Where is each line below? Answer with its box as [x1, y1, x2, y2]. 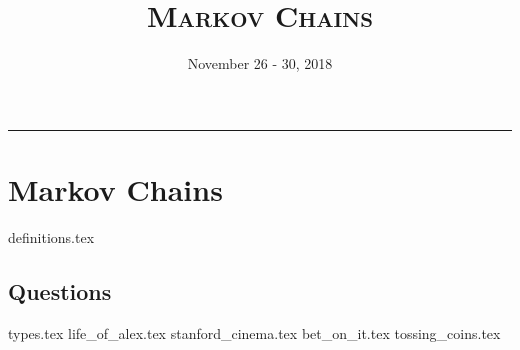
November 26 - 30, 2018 [187, 53, 333, 74]
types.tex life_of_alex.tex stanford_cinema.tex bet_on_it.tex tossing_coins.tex [8, 322, 501, 343]
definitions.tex [8, 226, 95, 247]
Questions [8, 275, 112, 306]
